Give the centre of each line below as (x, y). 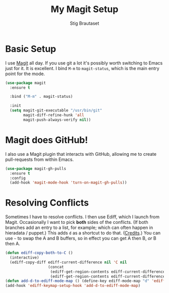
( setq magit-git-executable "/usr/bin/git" (56, 110)
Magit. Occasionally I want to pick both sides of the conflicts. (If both (77, 222)
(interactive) (24, 258)
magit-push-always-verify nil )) (57, 120)
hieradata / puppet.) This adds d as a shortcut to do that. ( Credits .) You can (83, 233)
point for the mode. (25, 74)
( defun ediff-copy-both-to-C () (39, 253)
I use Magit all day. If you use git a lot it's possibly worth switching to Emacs (84, 63)
